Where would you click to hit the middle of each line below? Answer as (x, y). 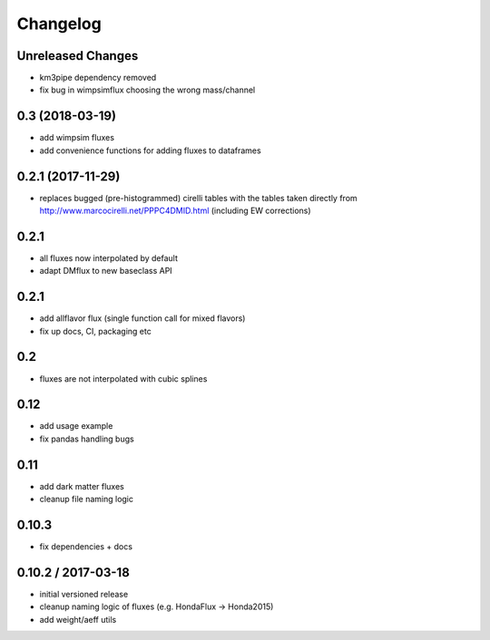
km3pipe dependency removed (98, 78)
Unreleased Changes (78, 56)
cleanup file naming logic (87, 499)
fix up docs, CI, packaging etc (95, 331)
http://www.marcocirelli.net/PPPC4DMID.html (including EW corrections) (176, 211)
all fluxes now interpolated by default (109, 257)
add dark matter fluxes (82, 486)
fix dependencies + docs (86, 547)
